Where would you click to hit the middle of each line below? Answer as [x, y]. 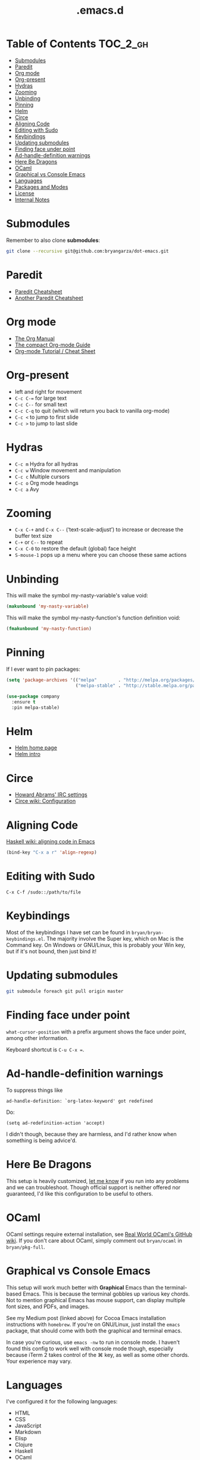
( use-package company [33, 696]
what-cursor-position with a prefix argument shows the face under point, [96, 1032]
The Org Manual [35, 338]
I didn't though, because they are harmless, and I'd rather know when [91, 1134]
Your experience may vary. [39, 1361]
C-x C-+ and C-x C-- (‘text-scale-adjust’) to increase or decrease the [99, 530]
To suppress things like [35, 1090]
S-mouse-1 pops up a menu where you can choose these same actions [101, 555]
